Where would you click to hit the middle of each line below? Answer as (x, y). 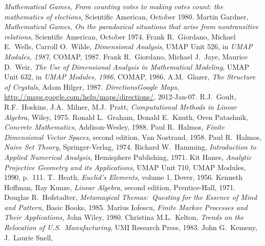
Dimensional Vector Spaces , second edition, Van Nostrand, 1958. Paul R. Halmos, (133, 137)
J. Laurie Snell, (29, 237)
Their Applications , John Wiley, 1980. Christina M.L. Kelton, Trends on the (124, 217)
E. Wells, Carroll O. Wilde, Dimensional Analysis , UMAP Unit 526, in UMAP (128, 46)
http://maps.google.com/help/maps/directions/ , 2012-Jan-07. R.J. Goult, (120, 97)
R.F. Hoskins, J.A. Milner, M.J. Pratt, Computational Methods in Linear (120, 106)
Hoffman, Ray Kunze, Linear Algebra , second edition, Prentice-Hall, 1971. (120, 187)
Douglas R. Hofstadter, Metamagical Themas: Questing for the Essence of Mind (131, 197)
